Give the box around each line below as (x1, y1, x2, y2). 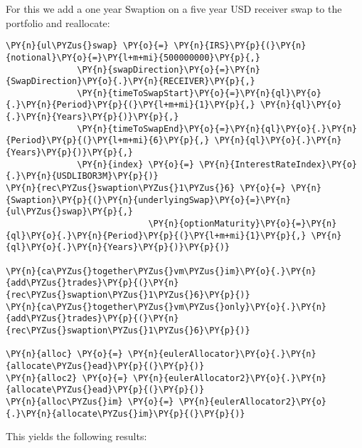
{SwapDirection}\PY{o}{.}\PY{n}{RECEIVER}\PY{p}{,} (6, 76, 255, 87)
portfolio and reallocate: (6, 15, 110, 30)
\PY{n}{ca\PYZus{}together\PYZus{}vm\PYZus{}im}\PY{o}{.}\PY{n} (6, 266, 316, 276)
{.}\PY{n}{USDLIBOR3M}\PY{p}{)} (6, 171, 159, 182)
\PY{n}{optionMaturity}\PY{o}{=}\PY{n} (148, 219, 337, 229)
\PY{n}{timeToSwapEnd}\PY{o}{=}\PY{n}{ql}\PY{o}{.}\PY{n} (77, 123, 357, 134)
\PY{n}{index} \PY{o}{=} (77, 159, 194, 170)
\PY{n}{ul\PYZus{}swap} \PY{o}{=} (6, 41, 169, 51)
